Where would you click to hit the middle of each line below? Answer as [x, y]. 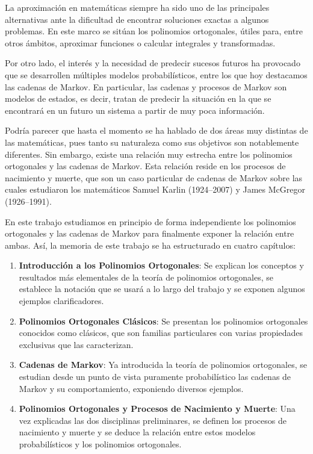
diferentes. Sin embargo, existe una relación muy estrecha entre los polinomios [149, 154]
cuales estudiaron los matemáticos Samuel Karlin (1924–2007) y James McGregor [155, 189]
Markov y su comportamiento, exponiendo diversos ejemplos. [131, 388]
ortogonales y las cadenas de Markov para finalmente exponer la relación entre [150, 233]
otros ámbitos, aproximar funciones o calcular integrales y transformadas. [140, 42]
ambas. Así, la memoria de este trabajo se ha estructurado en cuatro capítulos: [150, 245]
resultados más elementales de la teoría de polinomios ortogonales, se [146, 277]
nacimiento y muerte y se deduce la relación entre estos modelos [137, 432]
